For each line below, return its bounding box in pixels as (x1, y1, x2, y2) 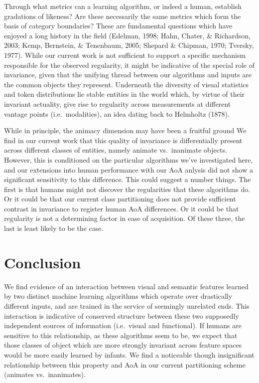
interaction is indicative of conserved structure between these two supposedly (4, 310, 239, 321)
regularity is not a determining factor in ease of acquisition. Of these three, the (4, 213, 245, 223)
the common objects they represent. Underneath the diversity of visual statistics (4, 79, 249, 89)
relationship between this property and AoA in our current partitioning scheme (4, 359, 246, 370)
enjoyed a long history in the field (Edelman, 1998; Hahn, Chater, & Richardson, (4, 30, 251, 40)
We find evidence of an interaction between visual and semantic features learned (4, 281, 249, 291)
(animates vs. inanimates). (4, 369, 86, 380)
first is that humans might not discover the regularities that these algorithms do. (4, 184, 251, 194)
